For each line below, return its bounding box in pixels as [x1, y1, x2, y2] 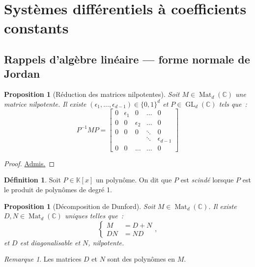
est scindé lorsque [180, 175, 234, 185]
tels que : [219, 98, 247, 109]
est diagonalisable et [20, 237, 81, 247]
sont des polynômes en [107, 254, 175, 264]
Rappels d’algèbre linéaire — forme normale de [4, 51, 250, 66]
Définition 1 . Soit [4, 175, 61, 185]
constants [4, 18, 69, 38]
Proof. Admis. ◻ [4, 158, 55, 168]
